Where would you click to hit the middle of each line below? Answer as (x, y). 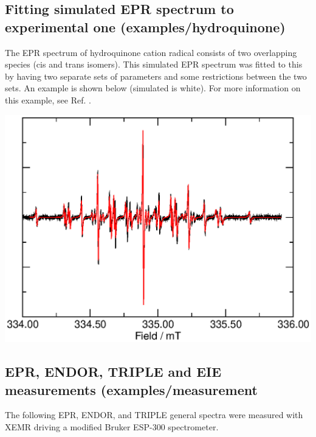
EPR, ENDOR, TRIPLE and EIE (113, 372)
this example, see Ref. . (48, 100)
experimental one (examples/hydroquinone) (145, 26)
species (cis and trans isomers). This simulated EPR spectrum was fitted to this (154, 64)
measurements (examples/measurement (131, 389)
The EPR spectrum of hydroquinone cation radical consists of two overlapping (151, 52)
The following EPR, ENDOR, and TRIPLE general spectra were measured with (154, 415)
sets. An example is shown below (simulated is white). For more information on (153, 88)
